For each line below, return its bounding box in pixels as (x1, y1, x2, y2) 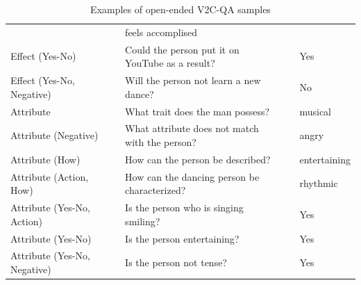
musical (299, 104, 331, 118)
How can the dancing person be (125, 169, 260, 184)
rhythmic (299, 176, 338, 190)
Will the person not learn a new (125, 73, 261, 88)
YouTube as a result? (125, 56, 215, 70)
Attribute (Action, (10, 169, 89, 184)
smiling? (125, 213, 160, 228)
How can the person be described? (125, 152, 271, 166)
